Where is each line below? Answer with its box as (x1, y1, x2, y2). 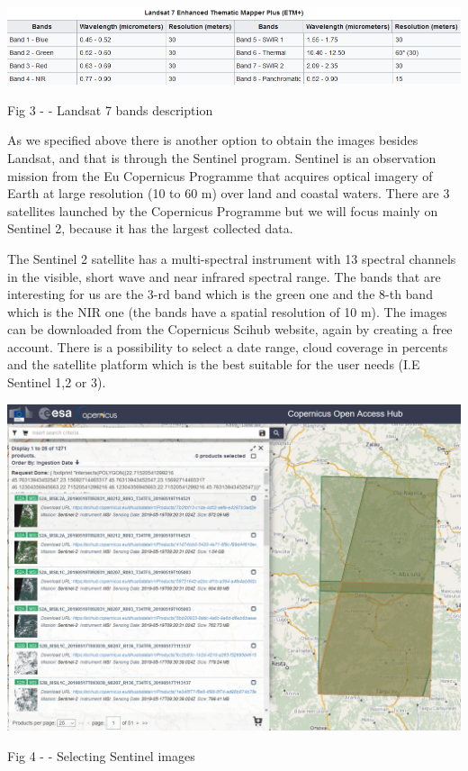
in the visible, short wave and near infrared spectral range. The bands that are (7, 267, 441, 286)
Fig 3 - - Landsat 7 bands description (7, 100, 213, 119)
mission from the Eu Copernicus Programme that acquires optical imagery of (7, 166, 433, 185)
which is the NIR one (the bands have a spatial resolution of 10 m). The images (7, 302, 447, 321)
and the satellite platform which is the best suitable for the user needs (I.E (7, 355, 420, 374)
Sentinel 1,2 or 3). (7, 373, 106, 392)
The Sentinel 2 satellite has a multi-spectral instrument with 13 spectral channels (7, 249, 456, 268)
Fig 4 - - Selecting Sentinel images (7, 746, 195, 765)
